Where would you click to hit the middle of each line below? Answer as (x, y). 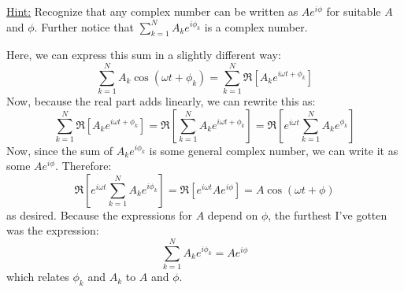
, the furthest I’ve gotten (328, 214)
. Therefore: (83, 166)
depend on (233, 214)
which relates (38, 277)
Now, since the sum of (60, 150)
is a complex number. (256, 26)
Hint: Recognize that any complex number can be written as (152, 11)
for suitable (354, 11)
